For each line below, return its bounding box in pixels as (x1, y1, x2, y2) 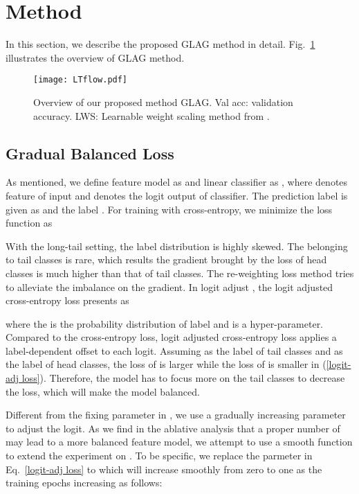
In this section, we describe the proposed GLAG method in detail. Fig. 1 (6, 37, 315, 51)
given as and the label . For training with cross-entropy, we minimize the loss (6, 202, 333, 216)
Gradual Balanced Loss (6, 142, 174, 164)
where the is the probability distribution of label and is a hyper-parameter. (6, 316, 324, 330)
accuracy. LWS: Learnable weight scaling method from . (33, 108, 270, 123)
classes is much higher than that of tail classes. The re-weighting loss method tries (6, 265, 354, 280)
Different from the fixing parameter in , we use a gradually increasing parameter (6, 407, 346, 422)
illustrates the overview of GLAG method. (6, 50, 185, 64)
